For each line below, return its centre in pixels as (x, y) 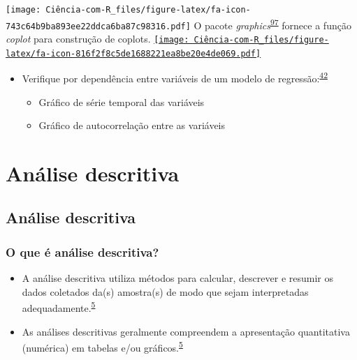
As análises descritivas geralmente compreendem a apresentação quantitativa (186, 331)
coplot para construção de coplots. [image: (97, 38)
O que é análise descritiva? (82, 252)
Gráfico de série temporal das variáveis (122, 102)
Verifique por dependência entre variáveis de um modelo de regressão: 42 (175, 77)
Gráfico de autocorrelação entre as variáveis (132, 125)
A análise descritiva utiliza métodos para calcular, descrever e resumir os (177, 278)
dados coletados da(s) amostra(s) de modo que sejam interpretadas (165, 291)
